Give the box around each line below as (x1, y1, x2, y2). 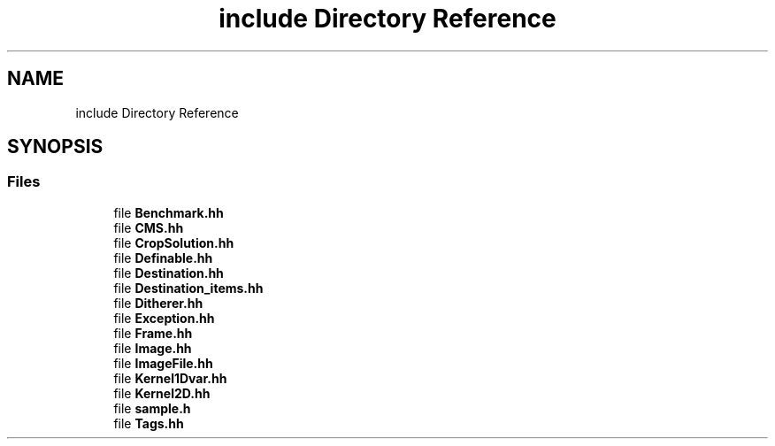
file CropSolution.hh (113, 235, 234, 250)
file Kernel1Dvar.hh (113, 370, 227, 386)
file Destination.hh (113, 265, 224, 281)
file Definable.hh (113, 250, 213, 265)
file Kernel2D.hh (113, 385, 211, 401)
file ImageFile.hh (113, 355, 213, 371)
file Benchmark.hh (113, 204, 224, 220)
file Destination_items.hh (113, 280, 264, 296)
